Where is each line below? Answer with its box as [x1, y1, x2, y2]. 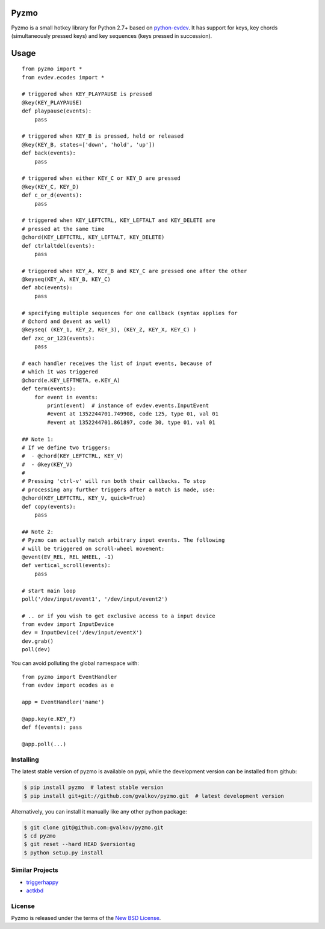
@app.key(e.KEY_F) [22, 716, 76, 722]
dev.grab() [22, 637, 54, 645]
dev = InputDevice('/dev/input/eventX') [22, 629, 143, 636]
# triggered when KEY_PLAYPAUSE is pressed [22, 91, 152, 97]
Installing [11, 755, 39, 764]
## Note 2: [22, 528, 54, 535]
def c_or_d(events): [22, 192, 82, 198]
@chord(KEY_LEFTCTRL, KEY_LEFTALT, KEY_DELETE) [22, 234, 165, 241]
